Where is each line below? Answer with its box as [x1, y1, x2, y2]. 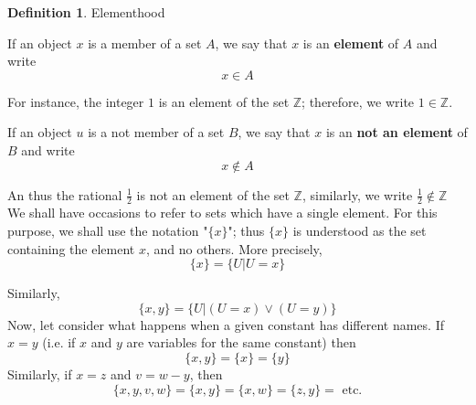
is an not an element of [325, 123, 468, 142]
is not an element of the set [136, 185, 290, 204]
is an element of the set [158, 91, 290, 111]
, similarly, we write [301, 185, 413, 204]
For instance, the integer [7, 91, 144, 111]
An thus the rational [7, 185, 122, 204]
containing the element [7, 239, 135, 258]
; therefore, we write [301, 91, 415, 111]
